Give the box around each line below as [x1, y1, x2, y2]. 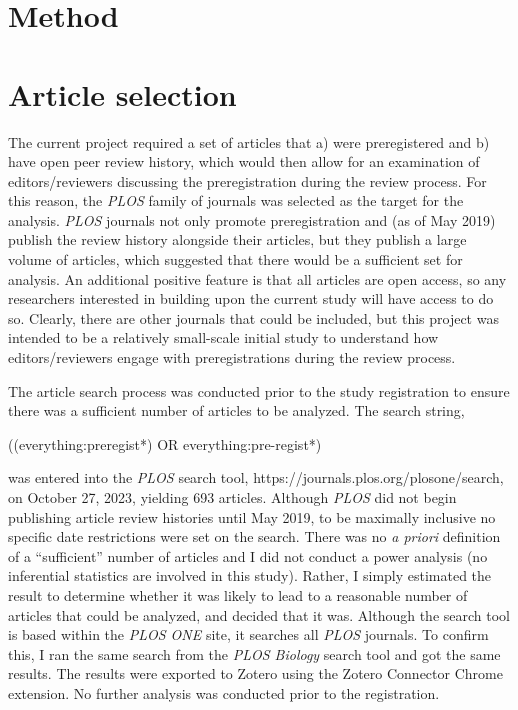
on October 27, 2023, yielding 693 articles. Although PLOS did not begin [8, 487, 457, 507]
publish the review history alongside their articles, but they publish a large [8, 229, 467, 250]
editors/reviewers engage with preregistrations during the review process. [8, 347, 456, 368]
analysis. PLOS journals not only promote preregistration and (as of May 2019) [8, 209, 496, 230]
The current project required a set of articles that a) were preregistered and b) [8, 131, 490, 152]
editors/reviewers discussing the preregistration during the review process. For [8, 170, 487, 191]
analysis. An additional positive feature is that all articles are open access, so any [8, 268, 507, 289]
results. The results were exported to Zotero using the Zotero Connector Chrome [8, 663, 503, 684]
